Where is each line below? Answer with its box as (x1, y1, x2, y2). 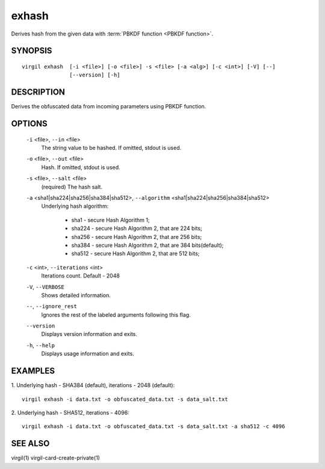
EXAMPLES (11, 366, 55, 376)
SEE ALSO (11, 438, 50, 449)
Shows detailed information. (41, 291, 111, 299)
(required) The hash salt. (41, 183, 102, 190)
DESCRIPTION (11, 87, 66, 98)
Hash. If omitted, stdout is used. (41, 163, 120, 171)
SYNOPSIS (11, 46, 52, 56)
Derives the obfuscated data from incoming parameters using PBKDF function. (11, 103, 206, 110)
